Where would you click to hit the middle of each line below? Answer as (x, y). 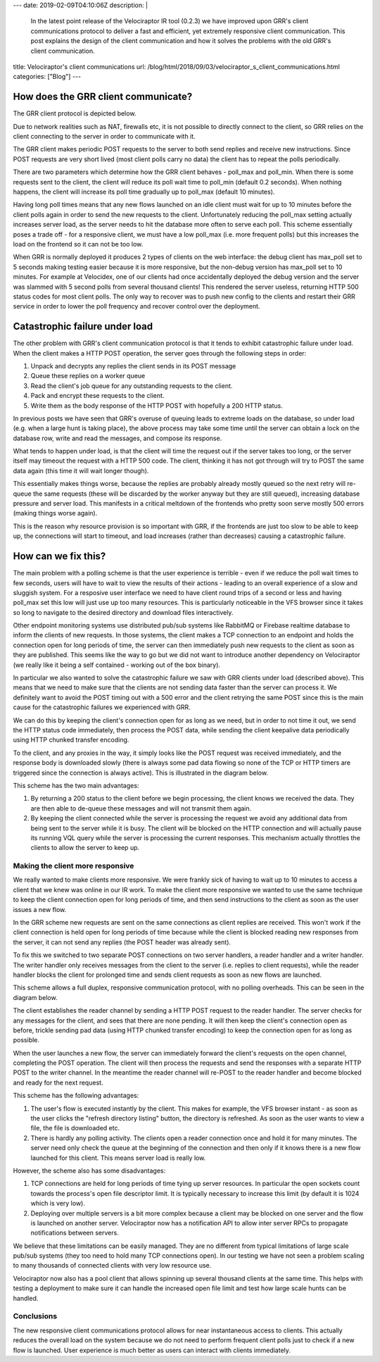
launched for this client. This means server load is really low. (118, 1158)
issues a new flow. (40, 909)
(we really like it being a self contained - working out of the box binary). (117, 665)
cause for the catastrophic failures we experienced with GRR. (102, 707)
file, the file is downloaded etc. (75, 1128)
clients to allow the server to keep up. (85, 848)
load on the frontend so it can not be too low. (78, 244)
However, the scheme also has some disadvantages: (89, 1170)
